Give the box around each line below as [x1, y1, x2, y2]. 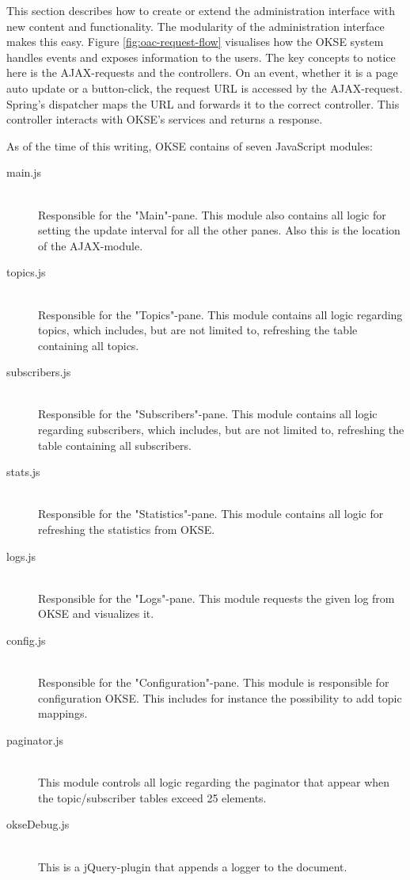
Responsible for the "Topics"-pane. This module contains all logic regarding [38, 306, 403, 322]
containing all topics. [38, 337, 139, 353]
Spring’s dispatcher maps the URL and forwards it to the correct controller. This [6, 95, 400, 112]
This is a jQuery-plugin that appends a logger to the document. [38, 858, 347, 874]
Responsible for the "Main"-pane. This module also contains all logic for [38, 206, 386, 223]
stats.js [6, 463, 40, 480]
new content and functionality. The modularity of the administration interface [6, 17, 385, 34]
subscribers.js [6, 364, 71, 380]
